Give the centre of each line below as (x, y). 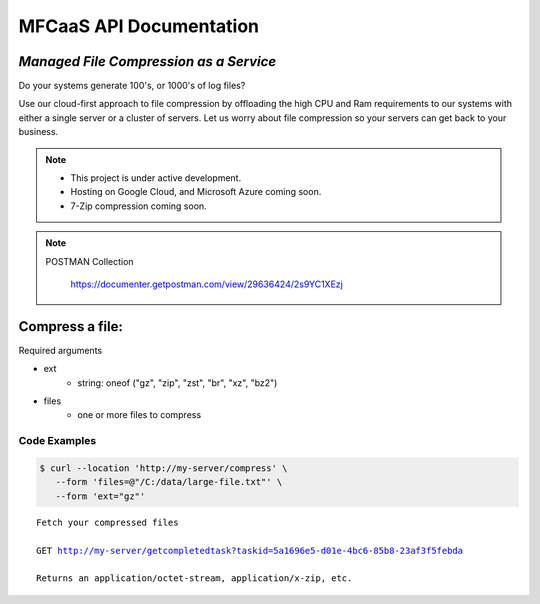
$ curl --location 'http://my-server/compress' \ (163, 468)
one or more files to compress (139, 415)
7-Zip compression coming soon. (138, 206)
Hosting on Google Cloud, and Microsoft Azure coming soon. (196, 192)
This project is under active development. (156, 178)
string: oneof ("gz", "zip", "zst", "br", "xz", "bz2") (177, 382)
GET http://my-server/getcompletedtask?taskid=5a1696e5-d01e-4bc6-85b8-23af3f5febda (250, 550)
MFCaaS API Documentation (139, 26)
